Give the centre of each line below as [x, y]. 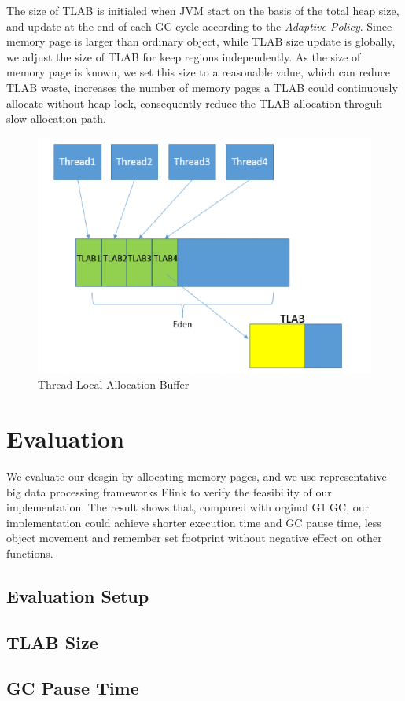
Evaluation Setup [78, 595]
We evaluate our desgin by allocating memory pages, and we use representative [197, 476]
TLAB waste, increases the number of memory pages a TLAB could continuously [202, 87]
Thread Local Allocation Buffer [114, 384]
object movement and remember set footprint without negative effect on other [194, 538]
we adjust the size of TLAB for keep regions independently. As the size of [184, 56]
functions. [30, 553]
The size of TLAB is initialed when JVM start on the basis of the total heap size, [203, 10]
